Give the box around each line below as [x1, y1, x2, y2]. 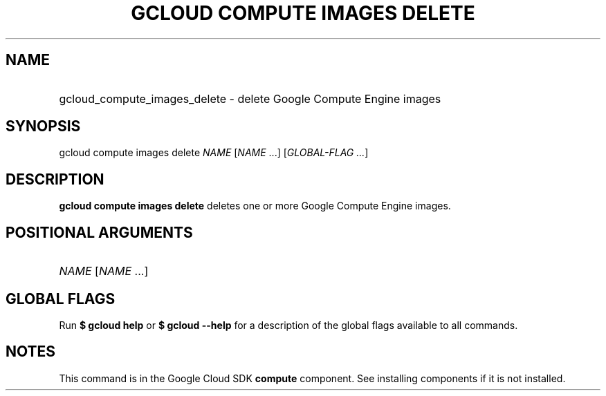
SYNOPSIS [6, 117, 81, 135]
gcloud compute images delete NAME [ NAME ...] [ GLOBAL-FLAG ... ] [59, 147, 369, 159]
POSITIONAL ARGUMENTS [6, 223, 193, 241]
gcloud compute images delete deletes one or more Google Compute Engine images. [59, 200, 451, 212]
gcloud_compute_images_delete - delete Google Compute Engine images [59, 91, 441, 106]
